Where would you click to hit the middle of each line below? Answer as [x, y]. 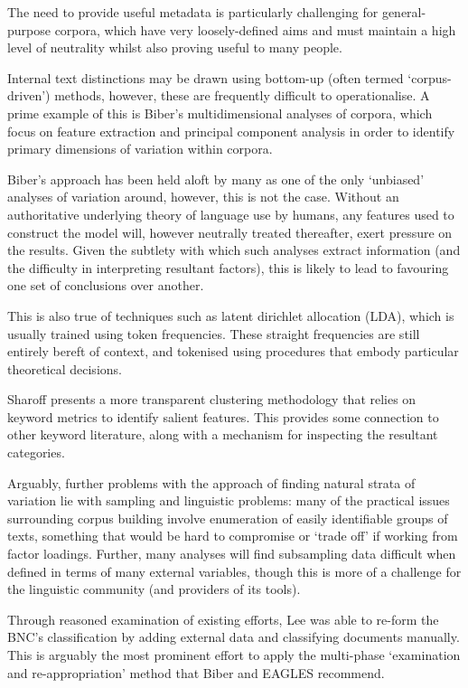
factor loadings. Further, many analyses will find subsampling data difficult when [232, 554]
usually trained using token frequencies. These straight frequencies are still [214, 333]
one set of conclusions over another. [106, 285]
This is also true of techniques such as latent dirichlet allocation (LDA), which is [231, 315]
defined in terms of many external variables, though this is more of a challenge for [234, 571]
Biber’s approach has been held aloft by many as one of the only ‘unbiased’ [216, 179]
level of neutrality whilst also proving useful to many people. [175, 47]
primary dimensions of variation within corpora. [140, 149]
